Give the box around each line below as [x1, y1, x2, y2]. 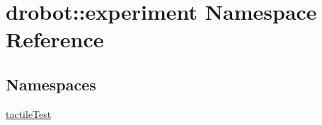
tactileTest [6, 106, 52, 121]
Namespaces [6, 73, 96, 95]
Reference [6, 25, 104, 54]
